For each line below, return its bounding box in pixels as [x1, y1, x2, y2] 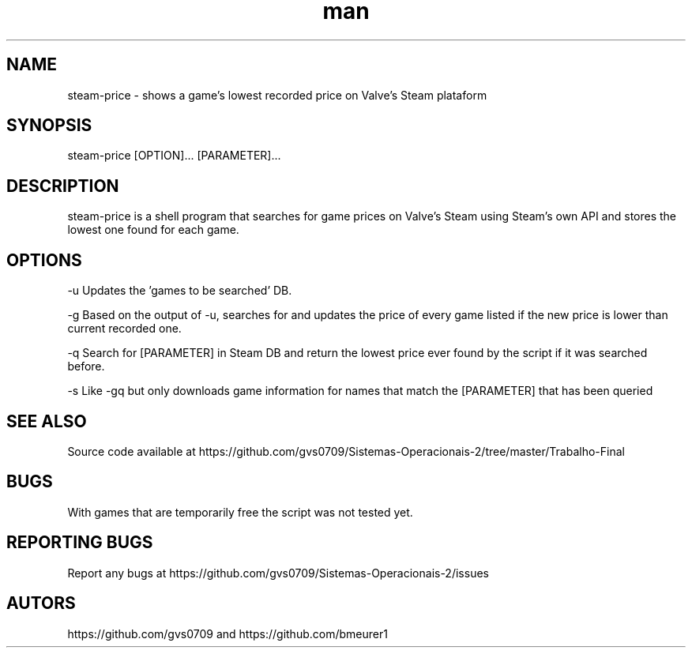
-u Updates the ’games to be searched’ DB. [67, 284, 292, 298]
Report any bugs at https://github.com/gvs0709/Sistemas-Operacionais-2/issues [67, 566, 489, 580]
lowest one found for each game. [67, 223, 239, 237]
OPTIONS [6, 250, 82, 270]
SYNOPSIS [6, 115, 92, 136]
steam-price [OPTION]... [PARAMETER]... [67, 148, 281, 163]
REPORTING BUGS [6, 532, 153, 553]
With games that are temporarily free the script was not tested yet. [67, 505, 413, 519]
